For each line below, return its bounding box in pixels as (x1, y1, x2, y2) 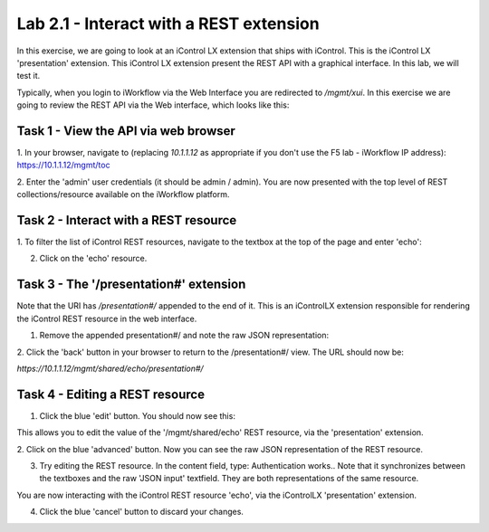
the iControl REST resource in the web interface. (16, 313, 197, 324)
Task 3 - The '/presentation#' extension (16, 277, 246, 292)
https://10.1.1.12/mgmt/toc (16, 159, 110, 171)
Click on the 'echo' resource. (39, 253, 148, 264)
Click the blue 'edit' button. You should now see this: (39, 410, 235, 421)
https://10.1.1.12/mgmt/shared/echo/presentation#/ (16, 363, 204, 374)
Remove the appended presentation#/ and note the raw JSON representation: (39, 330, 330, 341)
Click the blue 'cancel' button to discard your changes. (39, 507, 244, 518)
